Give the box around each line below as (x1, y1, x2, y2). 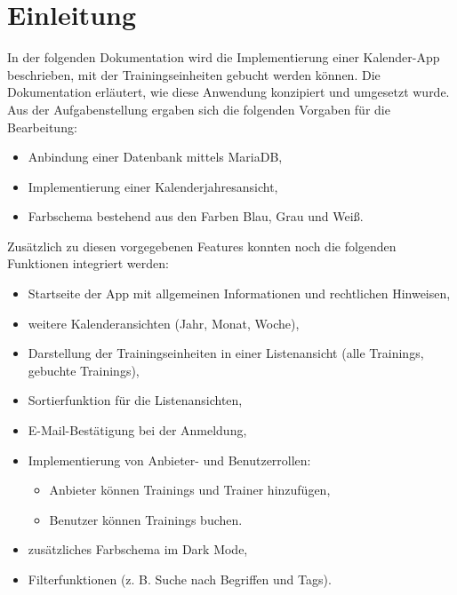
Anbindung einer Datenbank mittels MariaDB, (28, 147, 283, 166)
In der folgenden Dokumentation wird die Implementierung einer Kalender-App (7, 48, 440, 67)
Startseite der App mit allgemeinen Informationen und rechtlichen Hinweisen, (28, 284, 451, 303)
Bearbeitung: (7, 117, 77, 136)
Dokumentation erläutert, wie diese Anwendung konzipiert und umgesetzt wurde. (7, 83, 450, 101)
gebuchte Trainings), (28, 361, 140, 379)
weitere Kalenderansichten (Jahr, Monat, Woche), (28, 313, 300, 332)
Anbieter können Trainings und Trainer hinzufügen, (49, 480, 331, 499)
